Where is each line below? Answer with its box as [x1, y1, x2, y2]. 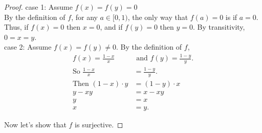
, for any [71, 11, 98, 22]
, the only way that [127, 11, 188, 22]
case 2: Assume [4, 41, 52, 52]
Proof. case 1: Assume [4, 2, 73, 12]
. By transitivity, [193, 21, 245, 32]
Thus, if [4, 21, 29, 32]
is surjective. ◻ [75, 119, 123, 130]
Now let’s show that [4, 119, 67, 130]
